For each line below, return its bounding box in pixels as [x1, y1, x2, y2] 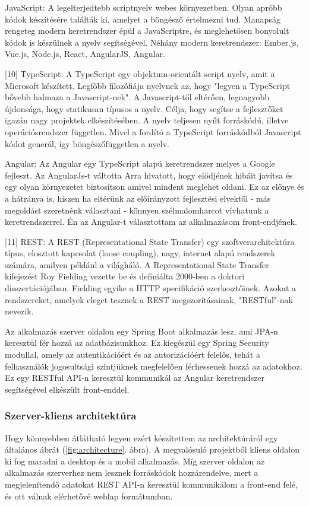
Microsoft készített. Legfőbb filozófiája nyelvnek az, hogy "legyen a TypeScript [5, 79, 291, 91]
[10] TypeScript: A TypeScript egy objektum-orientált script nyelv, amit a [5, 67, 275, 79]
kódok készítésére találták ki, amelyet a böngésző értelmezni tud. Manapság [5, 12, 280, 25]
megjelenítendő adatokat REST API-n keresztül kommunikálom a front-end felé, [5, 478, 298, 490]
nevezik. [5, 305, 34, 317]
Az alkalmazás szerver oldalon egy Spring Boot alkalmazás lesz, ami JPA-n [5, 324, 278, 337]
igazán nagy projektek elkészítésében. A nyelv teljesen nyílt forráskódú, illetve [5, 114, 289, 126]
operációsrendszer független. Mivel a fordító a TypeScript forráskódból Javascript [5, 125, 301, 138]
